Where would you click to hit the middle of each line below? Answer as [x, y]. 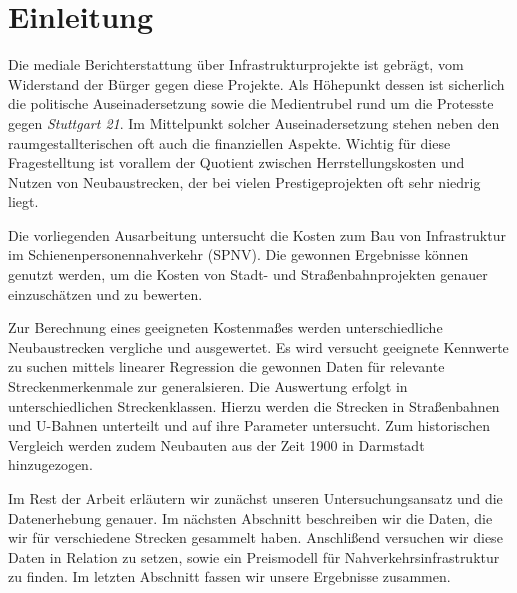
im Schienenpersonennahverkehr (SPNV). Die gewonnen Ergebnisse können [238, 254]
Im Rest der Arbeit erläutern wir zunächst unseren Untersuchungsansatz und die [255, 498]
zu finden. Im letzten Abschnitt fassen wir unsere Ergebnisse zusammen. [229, 576]
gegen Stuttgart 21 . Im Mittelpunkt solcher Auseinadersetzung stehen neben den [254, 122]
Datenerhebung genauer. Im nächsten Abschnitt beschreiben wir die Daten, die [250, 517]
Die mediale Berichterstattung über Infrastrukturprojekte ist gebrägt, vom [236, 64]
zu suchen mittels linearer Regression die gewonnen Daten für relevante [226, 366]
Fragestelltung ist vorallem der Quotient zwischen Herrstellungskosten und [236, 162]
